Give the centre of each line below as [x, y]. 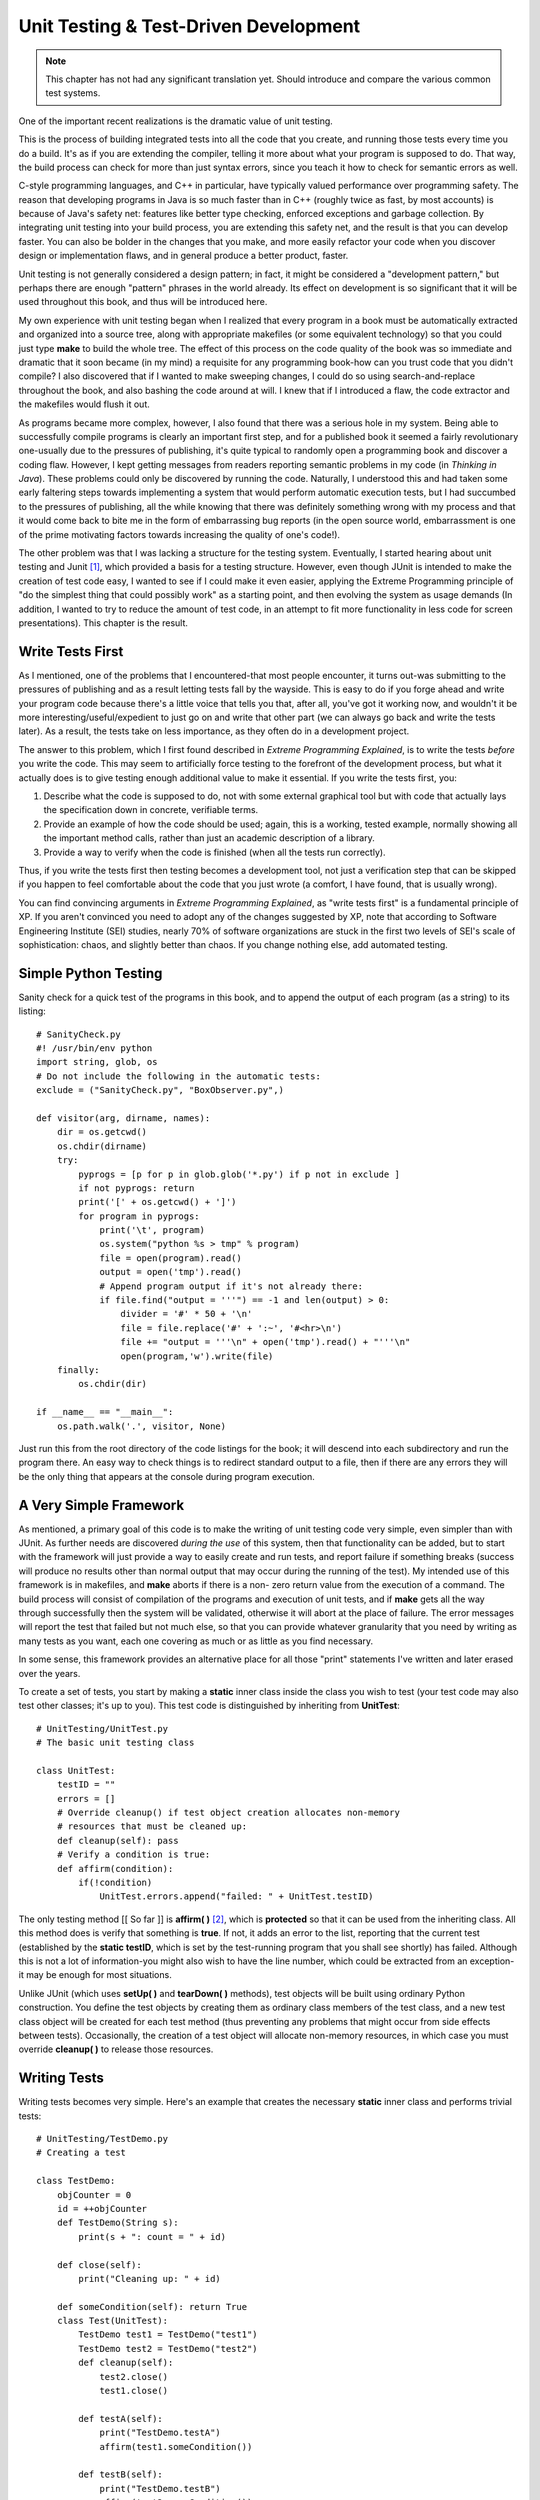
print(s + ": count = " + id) [152, 2236]
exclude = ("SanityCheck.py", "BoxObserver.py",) [160, 1090]
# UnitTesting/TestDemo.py [102, 2138]
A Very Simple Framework [101, 1505]
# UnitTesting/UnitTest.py [102, 1728]
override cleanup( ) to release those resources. [116, 2049]
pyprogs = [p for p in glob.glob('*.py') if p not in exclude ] [239, 1174]
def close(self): [99, 2264]
